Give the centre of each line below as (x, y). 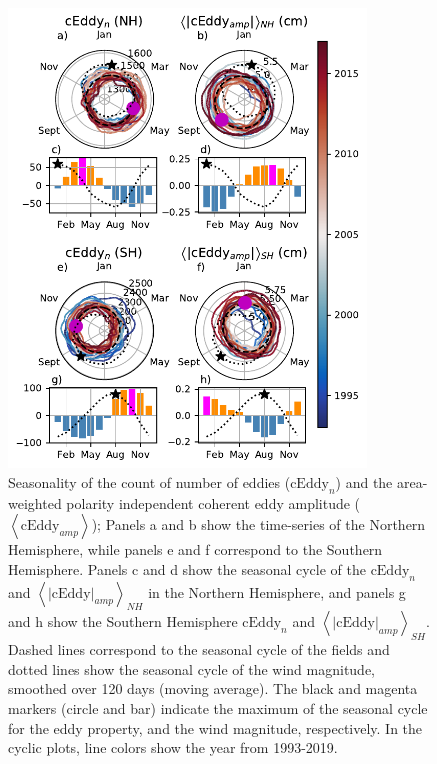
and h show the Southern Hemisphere (123, 621)
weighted (35, 502)
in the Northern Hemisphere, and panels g (277, 591)
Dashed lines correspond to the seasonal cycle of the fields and (199, 649)
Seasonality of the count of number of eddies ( (149, 481)
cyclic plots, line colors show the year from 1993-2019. (173, 747)
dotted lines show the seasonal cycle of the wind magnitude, (192, 668)
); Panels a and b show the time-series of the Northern (258, 524)
